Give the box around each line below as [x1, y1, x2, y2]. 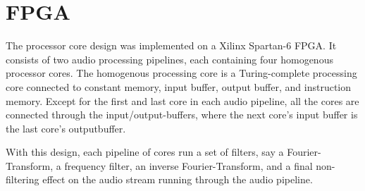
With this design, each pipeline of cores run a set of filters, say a [6, 144, 284, 159]
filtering [6, 172, 39, 187]
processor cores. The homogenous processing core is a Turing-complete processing [6, 66, 357, 80]
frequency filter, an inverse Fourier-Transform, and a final [64, 158, 313, 173]
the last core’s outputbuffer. [6, 121, 126, 135]
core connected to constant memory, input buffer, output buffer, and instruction [6, 79, 351, 94]
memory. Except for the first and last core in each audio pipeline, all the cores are [6, 93, 359, 108]
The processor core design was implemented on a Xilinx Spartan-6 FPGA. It [6, 38, 337, 53]
